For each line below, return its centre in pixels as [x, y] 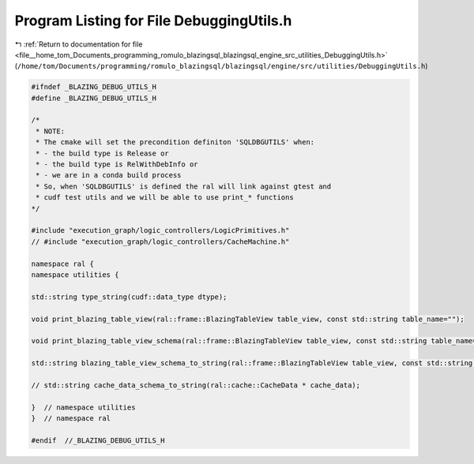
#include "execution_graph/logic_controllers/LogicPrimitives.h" [160, 230]
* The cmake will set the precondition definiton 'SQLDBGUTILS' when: [175, 142]
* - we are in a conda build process [109, 175]
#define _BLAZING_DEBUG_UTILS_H [94, 98]
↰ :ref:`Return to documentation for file [79, 44]
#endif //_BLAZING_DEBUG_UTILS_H [98, 440]
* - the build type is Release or [102, 153]
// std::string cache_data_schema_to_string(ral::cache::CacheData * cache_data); [196, 385]
